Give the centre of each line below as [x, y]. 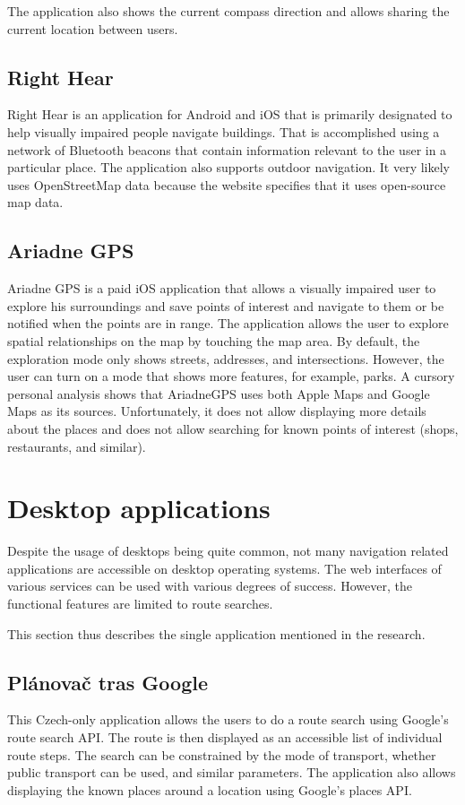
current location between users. [93, 28]
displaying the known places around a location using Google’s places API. [210, 789]
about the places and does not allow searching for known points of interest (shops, [233, 428]
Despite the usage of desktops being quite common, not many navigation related [228, 551]
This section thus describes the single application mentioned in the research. [216, 633]
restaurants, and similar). [77, 446]
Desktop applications [139, 508]
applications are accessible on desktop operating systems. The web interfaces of [224, 568]
